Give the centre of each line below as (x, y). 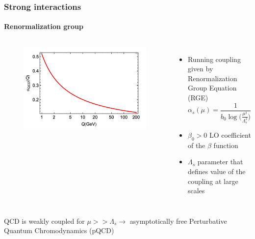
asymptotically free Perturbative (178, 221)
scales (196, 191)
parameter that (220, 162)
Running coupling (214, 59)
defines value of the (217, 171)
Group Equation (212, 88)
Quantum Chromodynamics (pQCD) (59, 230)
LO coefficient (230, 134)
